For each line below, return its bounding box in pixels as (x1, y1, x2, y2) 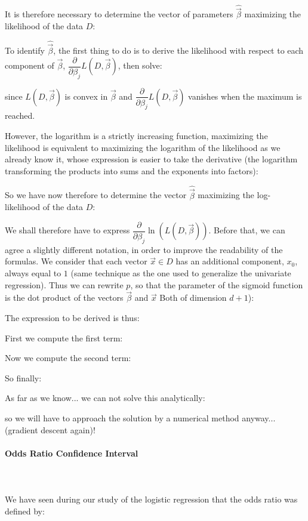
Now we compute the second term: (5, 352, 131, 364)
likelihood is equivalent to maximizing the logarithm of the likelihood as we (5, 141, 281, 153)
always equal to (5, 267, 61, 279)
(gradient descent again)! (5, 423, 96, 436)
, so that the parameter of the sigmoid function (130, 278, 303, 291)
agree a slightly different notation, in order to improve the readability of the (5, 243, 283, 255)
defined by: (5, 504, 45, 517)
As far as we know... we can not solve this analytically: (5, 391, 205, 404)
